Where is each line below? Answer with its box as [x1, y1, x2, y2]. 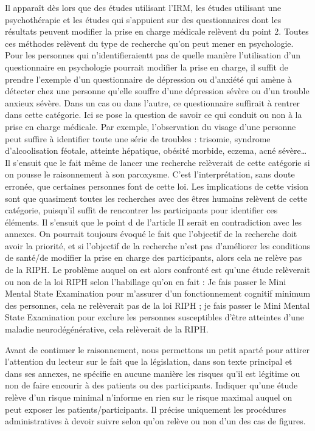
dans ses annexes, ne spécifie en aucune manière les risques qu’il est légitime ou [5, 367, 300, 379]
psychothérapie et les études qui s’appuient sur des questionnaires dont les [5, 13, 282, 26]
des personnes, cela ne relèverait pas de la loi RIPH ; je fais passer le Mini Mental [5, 298, 310, 311]
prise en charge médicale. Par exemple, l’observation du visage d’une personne [5, 120, 296, 133]
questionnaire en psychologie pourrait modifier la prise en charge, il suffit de [5, 60, 288, 73]
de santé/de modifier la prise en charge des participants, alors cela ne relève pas [5, 251, 302, 264]
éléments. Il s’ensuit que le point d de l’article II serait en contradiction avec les [5, 215, 302, 228]
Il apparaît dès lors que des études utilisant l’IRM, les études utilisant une [5, 1, 282, 13]
